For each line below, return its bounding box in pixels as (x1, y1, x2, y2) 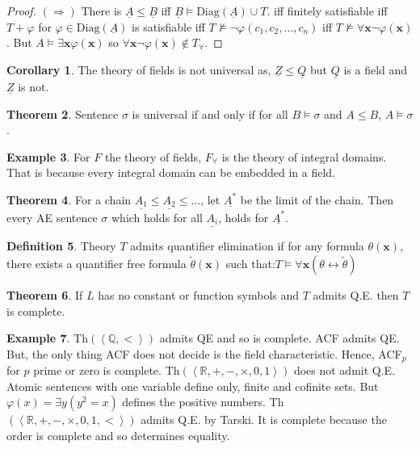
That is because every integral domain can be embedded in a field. (6, 164, 335, 181)
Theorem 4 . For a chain (6, 191, 132, 208)
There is (81, 2, 122, 19)
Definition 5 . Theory (6, 237, 116, 254)
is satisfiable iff (132, 18, 205, 35)
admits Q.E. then (313, 286, 399, 303)
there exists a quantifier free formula (6, 254, 187, 271)
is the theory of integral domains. (221, 148, 387, 165)
